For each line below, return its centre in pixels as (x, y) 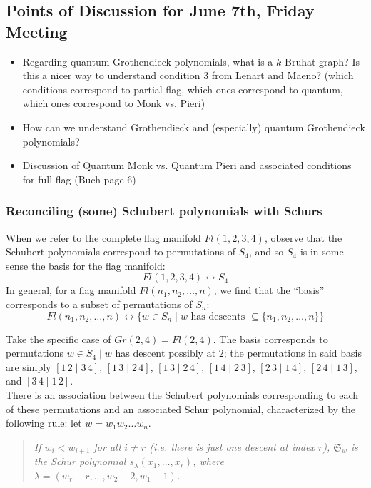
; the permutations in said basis (293, 353)
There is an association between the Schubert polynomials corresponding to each (182, 394)
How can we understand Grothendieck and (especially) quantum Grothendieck (194, 127)
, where (208, 461)
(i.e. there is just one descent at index (232, 446)
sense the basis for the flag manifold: (86, 265)
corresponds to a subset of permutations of (99, 304)
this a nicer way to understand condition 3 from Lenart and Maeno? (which (188, 75)
